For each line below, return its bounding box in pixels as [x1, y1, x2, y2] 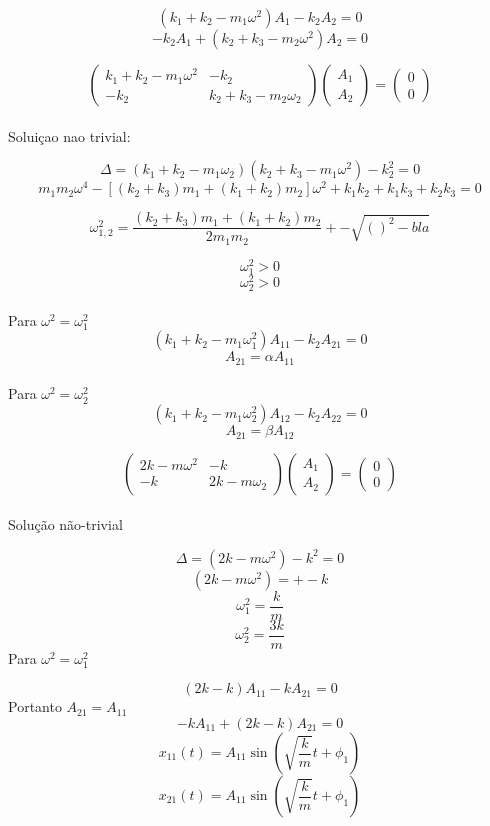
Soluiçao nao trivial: [8, 125, 131, 146]
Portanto [8, 696, 62, 717]
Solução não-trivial [8, 514, 123, 535]
